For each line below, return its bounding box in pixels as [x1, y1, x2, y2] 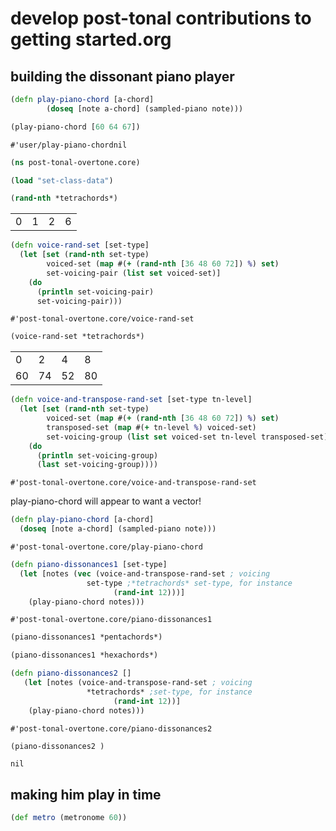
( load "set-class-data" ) [10, 175, 114, 186]
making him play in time [10, 786, 162, 803]
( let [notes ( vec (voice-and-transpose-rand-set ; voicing [19, 568, 271, 579]
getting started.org [10, 28, 172, 51]
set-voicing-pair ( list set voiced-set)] [46, 268, 222, 278]
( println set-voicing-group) [36, 450, 159, 461]
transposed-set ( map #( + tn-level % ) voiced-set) [46, 422, 257, 432]
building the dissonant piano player [10, 68, 235, 85]
